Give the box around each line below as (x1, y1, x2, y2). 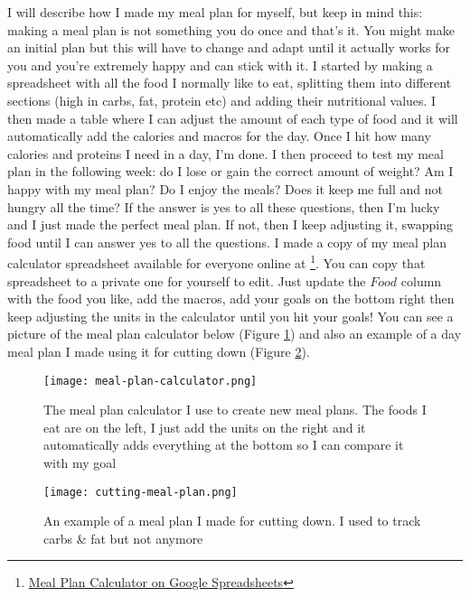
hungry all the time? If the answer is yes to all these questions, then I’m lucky (7, 197, 440, 216)
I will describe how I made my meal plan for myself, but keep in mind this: (7, 3, 423, 21)
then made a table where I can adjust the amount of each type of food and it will (7, 108, 458, 127)
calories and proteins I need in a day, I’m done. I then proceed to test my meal (7, 144, 444, 163)
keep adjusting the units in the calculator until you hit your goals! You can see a (7, 306, 454, 325)
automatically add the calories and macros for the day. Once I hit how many (7, 126, 431, 145)
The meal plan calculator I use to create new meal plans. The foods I (43, 400, 427, 419)
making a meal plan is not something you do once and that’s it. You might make (7, 20, 455, 39)
